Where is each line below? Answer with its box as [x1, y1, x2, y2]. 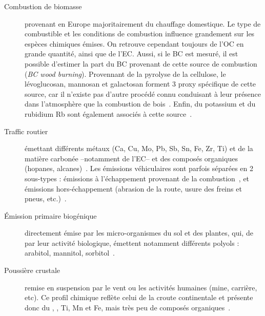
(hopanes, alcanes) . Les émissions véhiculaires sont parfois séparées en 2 [25, 163, 253, 174]
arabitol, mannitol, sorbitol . [25, 247, 115, 258]
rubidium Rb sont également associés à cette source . [25, 108, 192, 119]
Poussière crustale [4, 265, 60, 276]
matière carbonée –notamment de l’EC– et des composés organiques [25, 153, 238, 163]
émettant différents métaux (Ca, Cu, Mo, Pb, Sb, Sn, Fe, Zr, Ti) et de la [25, 143, 253, 154]
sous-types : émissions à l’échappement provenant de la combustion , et [25, 173, 250, 183]
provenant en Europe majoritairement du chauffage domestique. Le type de [25, 18, 261, 29]
